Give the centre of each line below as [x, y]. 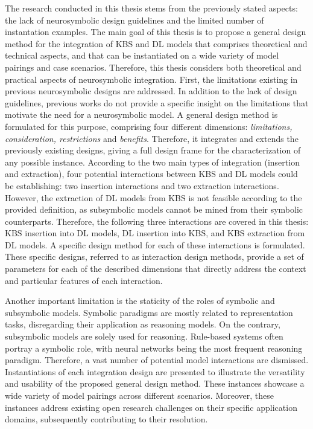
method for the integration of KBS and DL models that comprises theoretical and [156, 43]
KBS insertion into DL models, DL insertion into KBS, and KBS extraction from [155, 233]
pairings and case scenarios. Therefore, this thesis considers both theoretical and [153, 67]
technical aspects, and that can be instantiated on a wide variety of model [142, 55]
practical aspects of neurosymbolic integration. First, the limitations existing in [151, 79]
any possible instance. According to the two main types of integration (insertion [152, 162]
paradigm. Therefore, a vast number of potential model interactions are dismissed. [157, 360]
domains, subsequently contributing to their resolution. [106, 419]
